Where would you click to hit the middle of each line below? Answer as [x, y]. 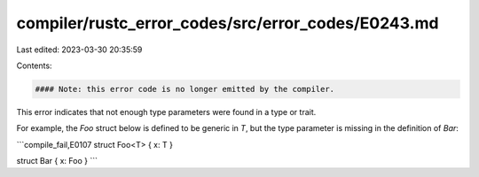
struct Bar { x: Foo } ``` [57, 161]
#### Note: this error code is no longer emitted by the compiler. [185, 89]
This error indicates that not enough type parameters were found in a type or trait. [166, 112]
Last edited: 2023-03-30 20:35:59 [79, 50]
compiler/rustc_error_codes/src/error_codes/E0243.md [228, 23]
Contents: [34, 65]
